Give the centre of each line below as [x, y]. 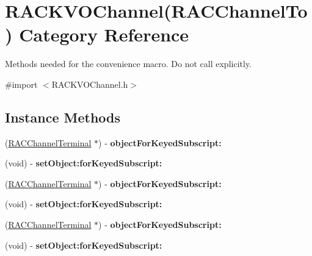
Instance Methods [63, 117]
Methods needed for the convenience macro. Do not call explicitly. [129, 64]
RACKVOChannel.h [90, 84]
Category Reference [104, 34]
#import [21, 84]
